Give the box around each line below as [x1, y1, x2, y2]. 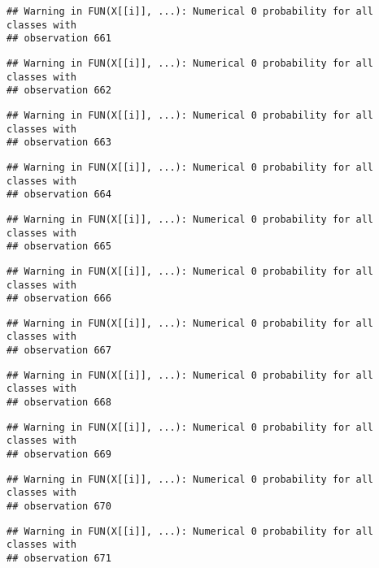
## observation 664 [7, 189, 111, 201]
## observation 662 [7, 85, 111, 97]
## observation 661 [7, 33, 111, 45]
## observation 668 [7, 397, 111, 409]
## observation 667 [7, 345, 111, 357]
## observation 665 [7, 241, 111, 253]
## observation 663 [7, 137, 111, 149]
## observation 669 [7, 449, 111, 461]
